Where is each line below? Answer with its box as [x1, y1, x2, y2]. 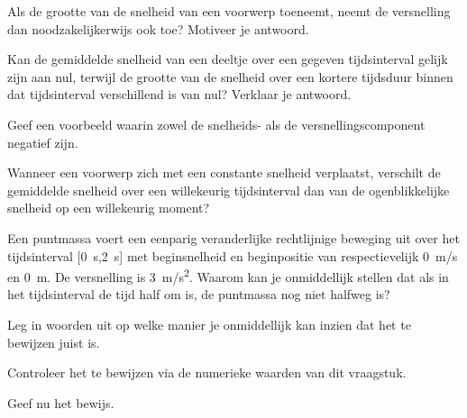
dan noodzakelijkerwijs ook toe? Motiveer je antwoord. [7, 19, 309, 38]
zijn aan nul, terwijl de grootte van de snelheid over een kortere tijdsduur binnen [7, 67, 453, 86]
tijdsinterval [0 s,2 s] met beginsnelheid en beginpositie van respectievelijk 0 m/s [7, 246, 458, 265]
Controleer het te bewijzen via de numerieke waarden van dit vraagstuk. [7, 363, 407, 382]
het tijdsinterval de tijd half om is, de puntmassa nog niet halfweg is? [7, 285, 390, 304]
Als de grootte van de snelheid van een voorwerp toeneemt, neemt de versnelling [7, 2, 451, 20]
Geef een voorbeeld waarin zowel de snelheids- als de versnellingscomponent [7, 114, 426, 133]
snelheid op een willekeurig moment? [7, 198, 210, 217]
